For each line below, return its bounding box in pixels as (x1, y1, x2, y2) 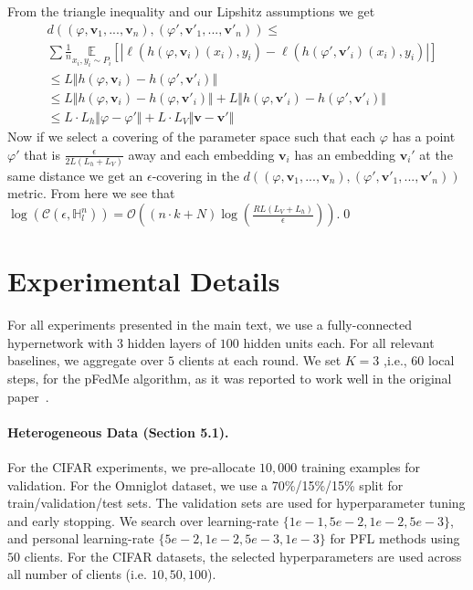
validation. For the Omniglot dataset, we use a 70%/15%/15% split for (7, 475, 404, 494)
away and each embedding (128, 144, 275, 163)
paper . (7, 386, 49, 406)
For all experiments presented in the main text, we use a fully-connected (7, 315, 413, 334)
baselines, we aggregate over (7, 351, 164, 370)
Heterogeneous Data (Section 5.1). (7, 422, 229, 441)
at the (419, 144, 453, 163)
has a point (392, 126, 456, 145)
